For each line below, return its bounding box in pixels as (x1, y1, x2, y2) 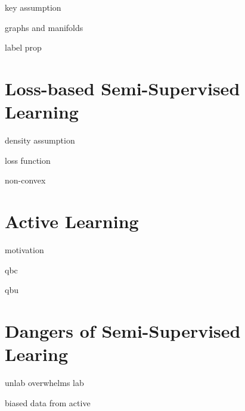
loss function (5, 154, 51, 166)
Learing (5, 342, 68, 366)
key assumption (5, 1, 61, 13)
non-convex (5, 174, 46, 186)
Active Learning (5, 209, 139, 233)
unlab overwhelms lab (5, 376, 84, 389)
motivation (5, 244, 44, 256)
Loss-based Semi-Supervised (5, 76, 240, 100)
